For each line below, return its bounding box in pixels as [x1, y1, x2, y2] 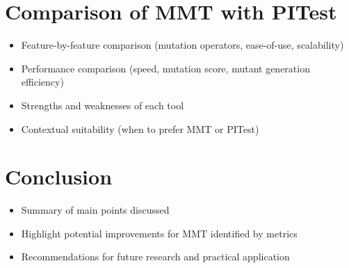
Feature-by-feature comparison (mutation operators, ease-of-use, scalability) [21, 38, 344, 52]
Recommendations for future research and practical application [21, 249, 290, 264]
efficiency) [21, 74, 64, 89]
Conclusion [5, 162, 113, 191]
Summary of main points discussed [21, 203, 170, 217]
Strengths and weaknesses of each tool [21, 97, 184, 112]
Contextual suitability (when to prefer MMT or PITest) [21, 121, 259, 136]
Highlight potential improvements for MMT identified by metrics [21, 226, 298, 240]
